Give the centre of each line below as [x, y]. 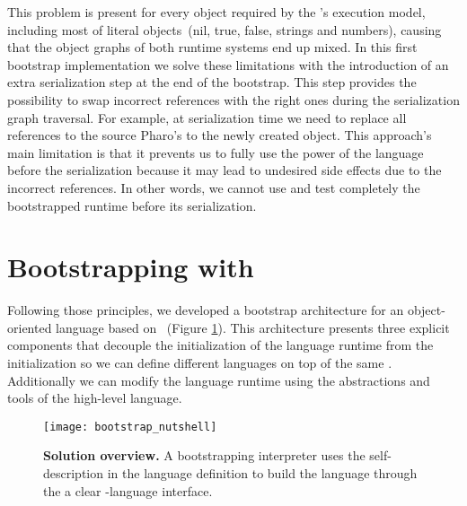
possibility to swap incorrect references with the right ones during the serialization [233, 99]
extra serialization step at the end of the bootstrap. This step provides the [212, 82]
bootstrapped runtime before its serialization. [132, 205]
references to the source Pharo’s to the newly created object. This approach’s [220, 135]
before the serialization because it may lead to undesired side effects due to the [225, 170]
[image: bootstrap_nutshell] [130, 427]
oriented [30, 327]
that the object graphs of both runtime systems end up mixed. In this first [212, 47]
